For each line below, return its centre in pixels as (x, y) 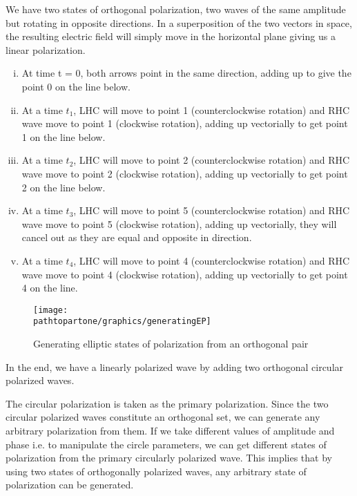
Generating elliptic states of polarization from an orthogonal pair (171, 343)
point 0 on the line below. (76, 86)
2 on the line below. (64, 187)
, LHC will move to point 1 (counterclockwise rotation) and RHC (212, 109)
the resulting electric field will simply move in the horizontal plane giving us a (171, 36)
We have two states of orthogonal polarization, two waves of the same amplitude (176, 9)
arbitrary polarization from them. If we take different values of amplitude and (170, 430)
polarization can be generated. (70, 485)
